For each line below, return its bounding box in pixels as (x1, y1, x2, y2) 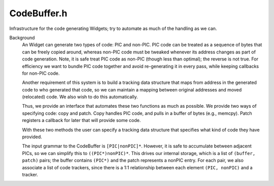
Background (9, 35, 35, 41)
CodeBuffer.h (9, 8, 67, 19)
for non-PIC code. (22, 70, 60, 76)
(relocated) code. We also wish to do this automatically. (22, 94, 138, 100)
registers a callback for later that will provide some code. (22, 117, 141, 123)
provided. (22, 134, 43, 140)
